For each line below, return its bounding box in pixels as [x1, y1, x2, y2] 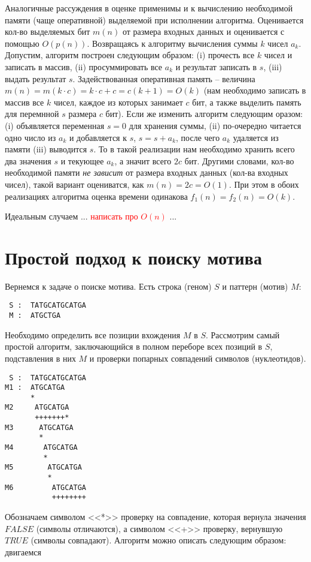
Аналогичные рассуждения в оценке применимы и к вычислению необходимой [5, 2, 293, 14]
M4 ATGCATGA [5, 443, 78, 452]
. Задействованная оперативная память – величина [72, 72, 255, 85]
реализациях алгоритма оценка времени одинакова [5, 190, 188, 202]
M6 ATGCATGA [5, 483, 87, 492]
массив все [5, 95, 44, 108]
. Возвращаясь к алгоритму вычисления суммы [87, 37, 258, 49]
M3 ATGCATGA [5, 423, 74, 432]
